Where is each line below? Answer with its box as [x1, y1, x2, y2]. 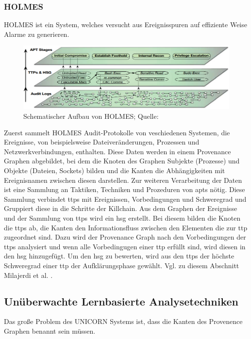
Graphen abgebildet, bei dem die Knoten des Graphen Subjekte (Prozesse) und [4, 156, 240, 166]
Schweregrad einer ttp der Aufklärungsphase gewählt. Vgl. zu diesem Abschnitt [4, 260, 239, 270]
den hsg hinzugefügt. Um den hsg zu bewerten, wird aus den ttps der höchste [4, 251, 234, 261]
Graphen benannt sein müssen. [4, 325, 96, 336]
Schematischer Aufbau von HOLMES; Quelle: [23, 111, 159, 121]
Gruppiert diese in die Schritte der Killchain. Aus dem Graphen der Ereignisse [4, 203, 237, 213]
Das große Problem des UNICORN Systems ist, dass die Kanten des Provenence [4, 316, 243, 326]
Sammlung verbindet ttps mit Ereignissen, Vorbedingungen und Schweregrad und [4, 194, 247, 204]
